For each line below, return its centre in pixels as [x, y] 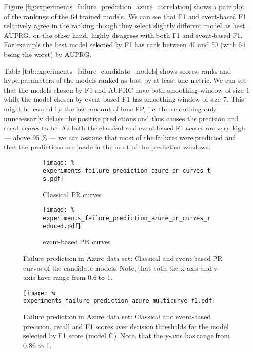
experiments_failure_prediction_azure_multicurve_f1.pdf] [119, 301]
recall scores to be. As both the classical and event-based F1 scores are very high [125, 128]
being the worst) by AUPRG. [48, 54]
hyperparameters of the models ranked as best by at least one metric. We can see [125, 80]
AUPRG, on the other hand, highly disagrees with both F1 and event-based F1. [123, 35]
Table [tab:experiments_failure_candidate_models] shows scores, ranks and [117, 70]
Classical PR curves [72, 194]
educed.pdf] [62, 226]
